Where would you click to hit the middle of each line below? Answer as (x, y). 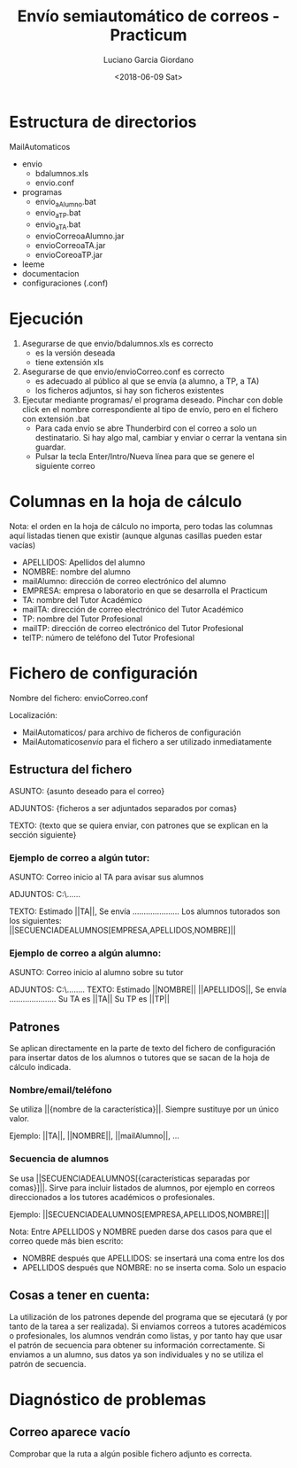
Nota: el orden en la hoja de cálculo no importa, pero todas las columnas (141, 526)
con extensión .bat (56, 419)
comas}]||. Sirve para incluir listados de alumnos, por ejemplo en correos (142, 1187)
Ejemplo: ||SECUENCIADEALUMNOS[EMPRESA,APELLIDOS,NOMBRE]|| (139, 1214)
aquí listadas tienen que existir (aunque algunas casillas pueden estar (136, 535)
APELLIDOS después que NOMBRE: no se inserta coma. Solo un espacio (154, 1267)
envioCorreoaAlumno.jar (80, 236)
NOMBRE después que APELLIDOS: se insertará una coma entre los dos (153, 1258)
